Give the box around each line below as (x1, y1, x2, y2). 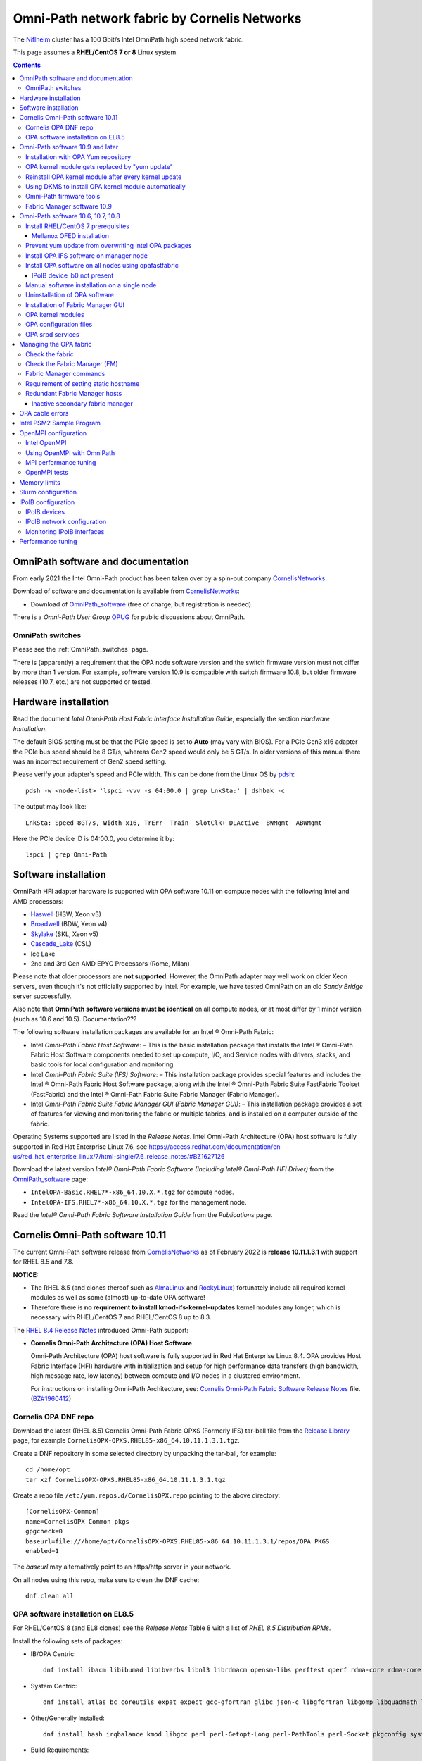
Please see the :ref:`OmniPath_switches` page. (13, 645, 148, 654)
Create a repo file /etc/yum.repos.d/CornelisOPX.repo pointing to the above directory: (13, 1491, 281, 1500)
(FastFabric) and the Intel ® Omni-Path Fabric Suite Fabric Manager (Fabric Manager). (30, 1090, 279, 1098)
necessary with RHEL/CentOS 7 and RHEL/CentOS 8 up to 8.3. (30, 1313, 212, 1321)
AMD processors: (13, 897, 64, 905)
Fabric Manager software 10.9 (25, 201, 113, 211)
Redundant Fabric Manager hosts (25, 390, 122, 398)
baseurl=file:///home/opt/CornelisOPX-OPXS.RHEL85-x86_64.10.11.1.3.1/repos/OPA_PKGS (25, 1537, 330, 1545)
